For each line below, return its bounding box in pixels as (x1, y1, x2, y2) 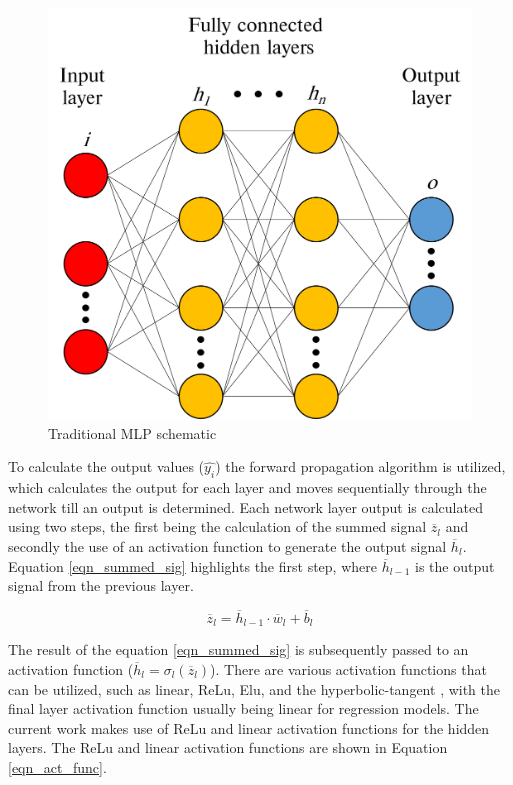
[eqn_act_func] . (8, 756, 107, 777)
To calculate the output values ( (8, 456, 205, 477)
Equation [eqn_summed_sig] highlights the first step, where (8, 555, 377, 576)
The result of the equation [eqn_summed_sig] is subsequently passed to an (8, 639, 469, 660)
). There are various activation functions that (210, 658, 487, 679)
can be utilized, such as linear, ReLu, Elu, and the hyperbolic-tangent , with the (8, 678, 501, 699)
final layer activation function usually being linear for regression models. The (8, 698, 479, 719)
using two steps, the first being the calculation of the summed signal (8, 516, 427, 537)
